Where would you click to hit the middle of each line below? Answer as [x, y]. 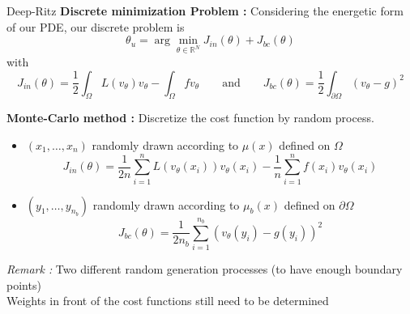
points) [24, 284]
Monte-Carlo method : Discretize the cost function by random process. [190, 118]
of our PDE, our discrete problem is [96, 26]
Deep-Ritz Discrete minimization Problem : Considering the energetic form [205, 11]
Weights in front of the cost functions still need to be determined [168, 301]
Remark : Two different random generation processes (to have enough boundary [205, 269]
